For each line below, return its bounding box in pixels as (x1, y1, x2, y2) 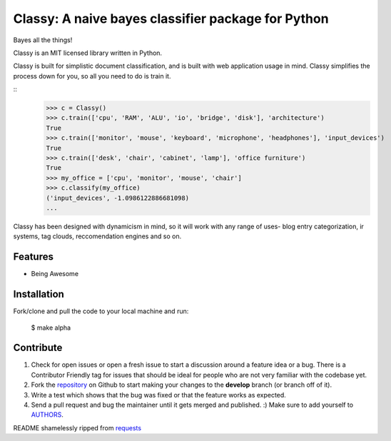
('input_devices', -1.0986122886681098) (46, 193, 189, 202)
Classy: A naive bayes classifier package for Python (13, 11, 329, 26)
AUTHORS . (31, 410, 64, 419)
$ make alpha (31, 323, 71, 332)
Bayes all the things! (13, 36, 73, 44)
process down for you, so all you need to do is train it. (13, 71, 171, 80)
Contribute (13, 342, 63, 354)
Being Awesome (31, 270, 78, 278)
